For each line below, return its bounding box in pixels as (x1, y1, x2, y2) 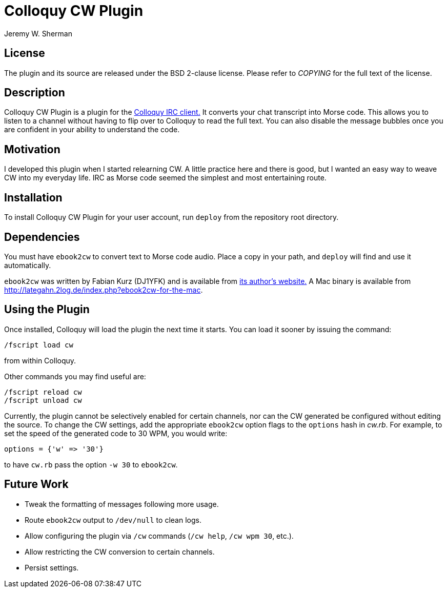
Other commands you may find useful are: (4, 372, 146, 381)
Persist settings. (25, 563, 79, 572)
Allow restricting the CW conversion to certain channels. (25, 547, 215, 556)
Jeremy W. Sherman (4, 29, 72, 38)
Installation (4, 191, 63, 204)
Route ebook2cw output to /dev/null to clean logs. (25, 515, 201, 524)
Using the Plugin (4, 303, 90, 316)
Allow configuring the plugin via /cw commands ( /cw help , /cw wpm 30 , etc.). (25, 531, 294, 540)
